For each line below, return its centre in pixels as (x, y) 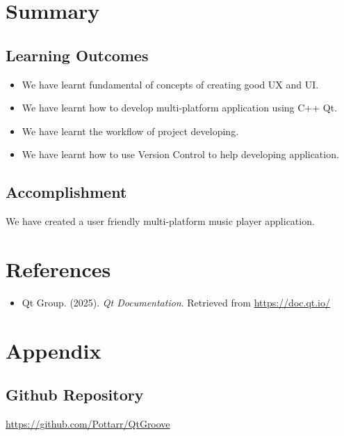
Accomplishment (66, 192)
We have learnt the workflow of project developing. (130, 131)
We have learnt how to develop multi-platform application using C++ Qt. (180, 108)
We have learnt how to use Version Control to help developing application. (180, 154)
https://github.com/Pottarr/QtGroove (88, 424)
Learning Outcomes (77, 55)
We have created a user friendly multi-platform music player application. (160, 221)
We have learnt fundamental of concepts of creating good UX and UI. (170, 84)
